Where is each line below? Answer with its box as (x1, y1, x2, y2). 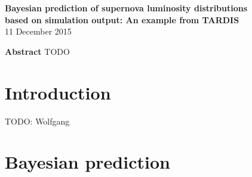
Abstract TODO (5, 45, 70, 57)
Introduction (5, 80, 111, 104)
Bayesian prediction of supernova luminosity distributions (5, 2, 248, 14)
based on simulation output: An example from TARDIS (5, 13, 239, 26)
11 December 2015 (5, 25, 72, 38)
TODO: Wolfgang (5, 114, 70, 127)
